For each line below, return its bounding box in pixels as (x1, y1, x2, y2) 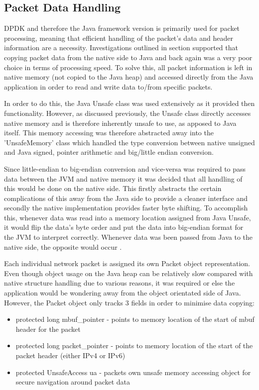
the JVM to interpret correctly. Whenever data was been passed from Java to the (4, 232, 253, 242)
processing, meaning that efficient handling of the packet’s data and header (4, 32, 233, 43)
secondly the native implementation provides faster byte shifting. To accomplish (4, 202, 248, 213)
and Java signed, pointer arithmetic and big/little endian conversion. (4, 147, 214, 157)
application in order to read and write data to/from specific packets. (4, 81, 213, 92)
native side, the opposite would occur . (4, 241, 122, 252)
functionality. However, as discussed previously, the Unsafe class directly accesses (4, 107, 251, 118)
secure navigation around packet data (15, 377, 130, 387)
